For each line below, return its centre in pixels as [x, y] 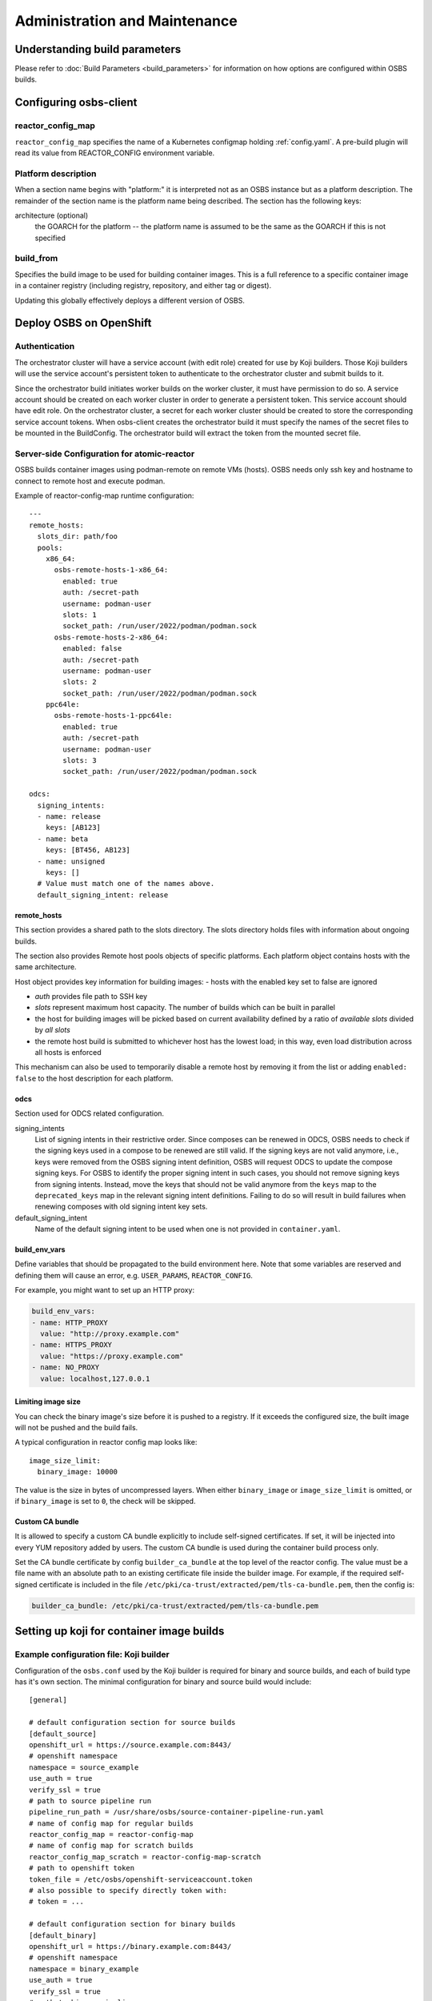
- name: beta [63, 839]
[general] [48, 1700]
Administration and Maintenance [126, 21]
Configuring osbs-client [76, 103]
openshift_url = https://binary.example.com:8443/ [130, 1946]
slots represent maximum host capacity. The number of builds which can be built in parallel [185, 1008]
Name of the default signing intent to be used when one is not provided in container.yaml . [188, 1229]
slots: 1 [80, 615]
